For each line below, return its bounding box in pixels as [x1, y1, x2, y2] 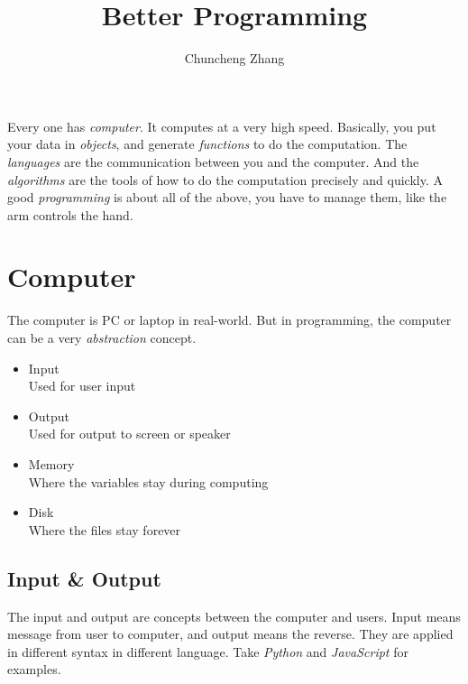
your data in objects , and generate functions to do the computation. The [7, 134, 408, 153]
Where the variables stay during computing [28, 472, 269, 491]
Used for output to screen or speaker [28, 424, 231, 443]
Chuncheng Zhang [184, 49, 285, 68]
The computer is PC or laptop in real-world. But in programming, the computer [7, 310, 452, 329]
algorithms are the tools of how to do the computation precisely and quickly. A [7, 170, 443, 189]
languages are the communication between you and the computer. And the [7, 152, 419, 171]
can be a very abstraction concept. [7, 328, 197, 347]
